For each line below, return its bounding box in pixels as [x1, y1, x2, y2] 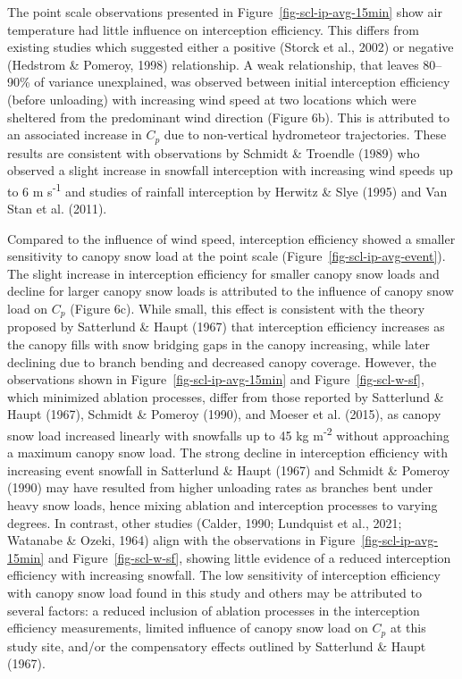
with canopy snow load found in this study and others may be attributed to [7, 583, 422, 602]
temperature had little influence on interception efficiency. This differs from [7, 20, 419, 38]
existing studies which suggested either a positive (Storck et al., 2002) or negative [7, 38, 454, 56]
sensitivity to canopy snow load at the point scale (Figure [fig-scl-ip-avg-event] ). [7, 247, 446, 265]
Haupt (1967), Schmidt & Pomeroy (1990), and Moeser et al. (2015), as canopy [7, 405, 441, 423]
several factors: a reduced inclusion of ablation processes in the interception [7, 600, 420, 619]
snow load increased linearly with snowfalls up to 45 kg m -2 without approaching [7, 423, 449, 444]
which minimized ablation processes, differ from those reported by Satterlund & [7, 387, 444, 406]
